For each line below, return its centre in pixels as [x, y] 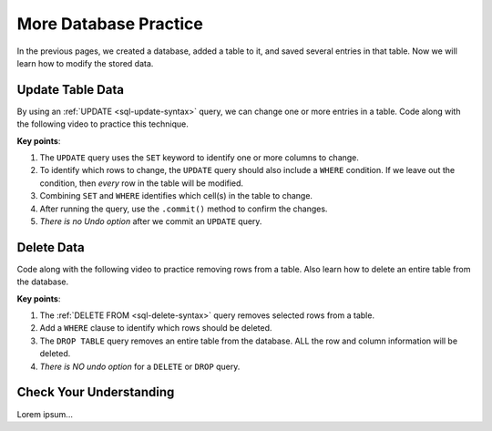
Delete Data [51, 247]
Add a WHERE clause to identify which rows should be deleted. [156, 328]
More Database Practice [110, 24]
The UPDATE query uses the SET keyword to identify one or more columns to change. [200, 158]
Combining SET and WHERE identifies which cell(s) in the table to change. [176, 196]
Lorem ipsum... [45, 414]
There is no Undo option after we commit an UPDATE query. [151, 221]
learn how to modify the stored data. [85, 63]
